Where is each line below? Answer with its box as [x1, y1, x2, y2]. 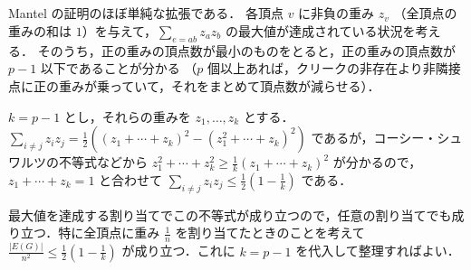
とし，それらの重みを [63, 107, 191, 126]
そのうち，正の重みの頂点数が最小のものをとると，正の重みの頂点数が [37, 41, 457, 60]
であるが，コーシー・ [311, 128, 437, 147]
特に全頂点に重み [58, 223, 160, 242]
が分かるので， [332, 153, 422, 172]
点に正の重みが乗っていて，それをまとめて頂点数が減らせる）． [8, 76, 380, 95]
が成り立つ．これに [121, 241, 235, 260]
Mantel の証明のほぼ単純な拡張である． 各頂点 [8, 4, 284, 23]
